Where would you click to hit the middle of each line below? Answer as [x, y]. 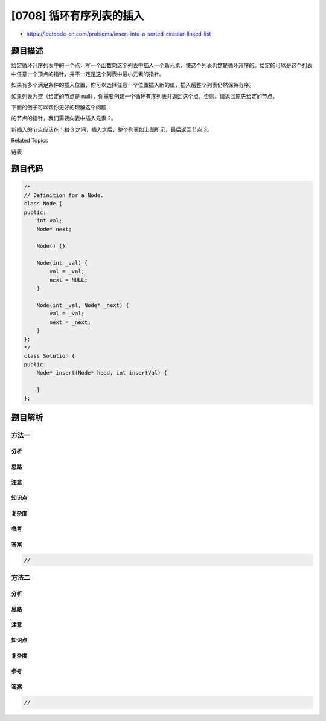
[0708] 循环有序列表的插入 [78, 16]
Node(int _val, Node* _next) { [83, 306]
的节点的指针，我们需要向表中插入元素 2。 [64, 118]
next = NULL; [69, 280]
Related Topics [30, 141]
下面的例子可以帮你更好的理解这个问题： [61, 107]
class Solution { [50, 356]
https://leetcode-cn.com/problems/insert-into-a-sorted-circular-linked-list [119, 34]
